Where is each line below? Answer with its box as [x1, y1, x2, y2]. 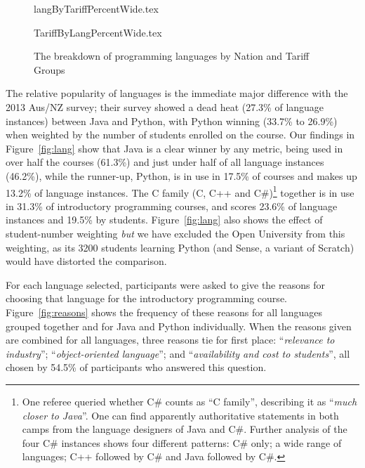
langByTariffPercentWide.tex [34, 1, 159, 15]
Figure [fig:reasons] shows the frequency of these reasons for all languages [6, 304, 322, 319]
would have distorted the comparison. [6, 254, 167, 268]
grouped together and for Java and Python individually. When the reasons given [6, 318, 352, 333]
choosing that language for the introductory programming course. [6, 291, 287, 306]
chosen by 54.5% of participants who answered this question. [6, 360, 267, 375]
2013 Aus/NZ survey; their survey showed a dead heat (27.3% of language [6, 99, 324, 114]
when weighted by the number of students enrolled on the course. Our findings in [6, 127, 355, 142]
